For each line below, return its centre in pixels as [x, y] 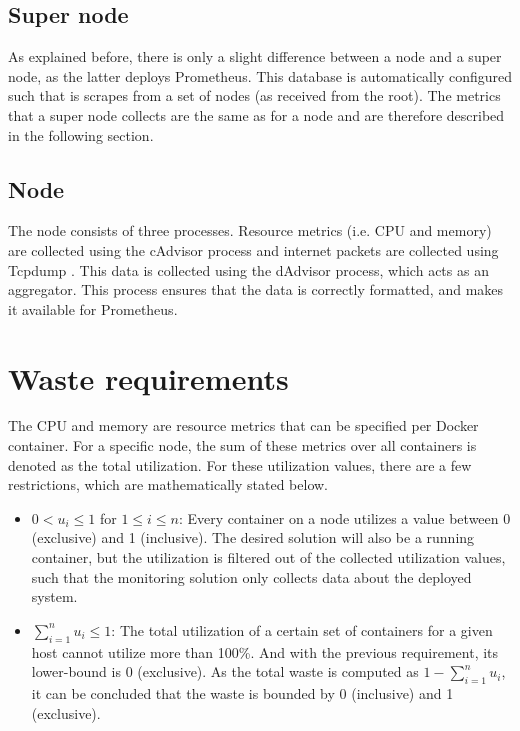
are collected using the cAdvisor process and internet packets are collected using [253, 249]
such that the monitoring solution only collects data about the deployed [251, 576]
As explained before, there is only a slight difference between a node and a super [255, 56]
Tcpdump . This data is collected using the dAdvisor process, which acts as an [248, 269]
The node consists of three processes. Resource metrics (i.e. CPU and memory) [250, 230]
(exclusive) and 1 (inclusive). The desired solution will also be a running [253, 537]
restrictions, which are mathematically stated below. [168, 484]
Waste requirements [148, 377]
